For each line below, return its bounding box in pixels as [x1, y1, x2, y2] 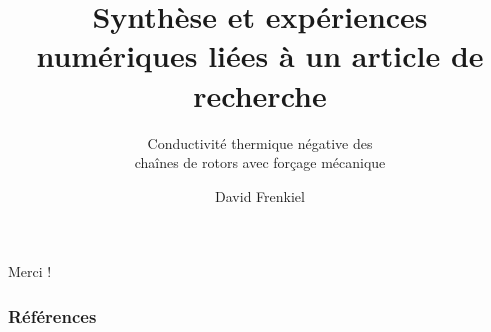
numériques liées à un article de [36, 35, 484, 76]
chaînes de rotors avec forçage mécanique [134, 152, 386, 173]
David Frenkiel [215, 185, 305, 206]
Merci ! [8, 261, 52, 282]
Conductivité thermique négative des [147, 132, 373, 153]
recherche [193, 74, 327, 115]
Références [8, 303, 97, 328]
